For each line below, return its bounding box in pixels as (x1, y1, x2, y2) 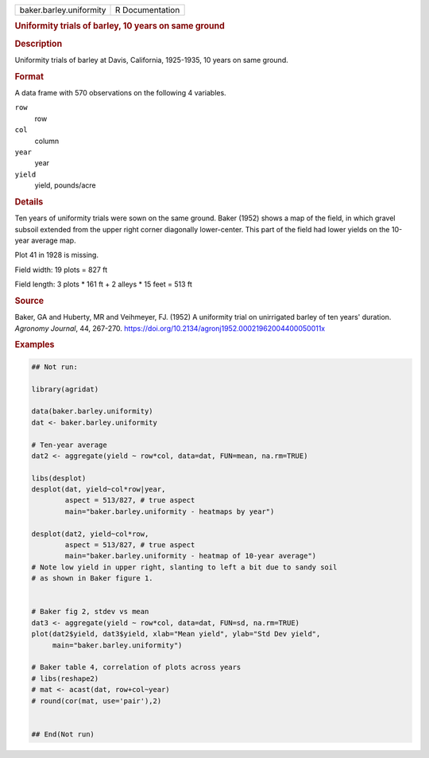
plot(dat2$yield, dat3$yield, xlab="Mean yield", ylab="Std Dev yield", (31, 629, 321, 639)
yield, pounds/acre (34, 181, 96, 190)
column (34, 136, 60, 146)
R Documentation (115, 5, 180, 15)
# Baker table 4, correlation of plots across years (31, 663, 242, 672)
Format (14, 71, 44, 82)
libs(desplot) (31, 473, 87, 483)
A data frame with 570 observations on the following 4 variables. (14, 87, 226, 97)
